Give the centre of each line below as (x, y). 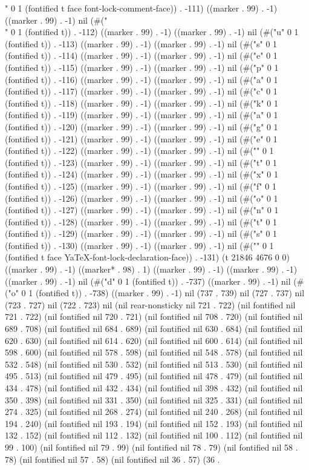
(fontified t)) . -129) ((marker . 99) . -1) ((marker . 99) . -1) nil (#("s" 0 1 (141, 233)
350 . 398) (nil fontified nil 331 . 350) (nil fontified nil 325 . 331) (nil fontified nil (154, 399)
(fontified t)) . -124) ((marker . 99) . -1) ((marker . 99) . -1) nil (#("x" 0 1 (141, 174)
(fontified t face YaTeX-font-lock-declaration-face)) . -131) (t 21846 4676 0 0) (147, 257)
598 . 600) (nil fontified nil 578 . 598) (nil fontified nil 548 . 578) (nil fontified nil (154, 352)
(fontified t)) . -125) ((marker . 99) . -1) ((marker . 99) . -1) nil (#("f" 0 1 (141, 186)
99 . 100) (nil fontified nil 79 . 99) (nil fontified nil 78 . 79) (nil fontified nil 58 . (151, 447)
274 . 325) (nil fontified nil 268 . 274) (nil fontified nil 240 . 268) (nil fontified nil (154, 412)
